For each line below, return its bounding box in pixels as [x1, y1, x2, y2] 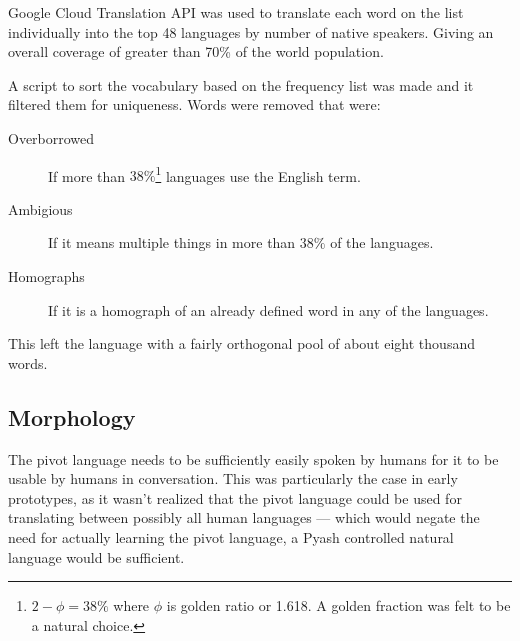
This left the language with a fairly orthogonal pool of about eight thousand [8, 333, 475, 354]
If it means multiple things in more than [48, 232, 296, 253]
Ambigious [8, 198, 73, 219]
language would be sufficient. [8, 546, 185, 567]
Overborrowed [8, 127, 95, 148]
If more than [48, 165, 126, 186]
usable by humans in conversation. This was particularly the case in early [8, 468, 458, 489]
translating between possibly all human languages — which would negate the [8, 507, 480, 528]
